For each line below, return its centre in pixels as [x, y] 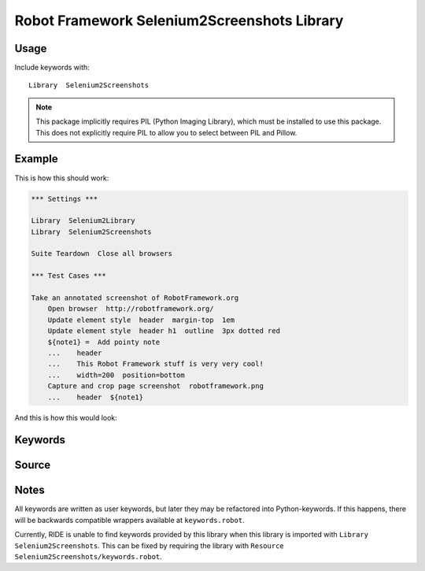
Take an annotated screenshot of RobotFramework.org [135, 298]
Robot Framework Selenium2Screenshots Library [179, 20]
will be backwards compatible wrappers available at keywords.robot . [129, 520]
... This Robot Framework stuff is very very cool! [155, 364]
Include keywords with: [52, 68]
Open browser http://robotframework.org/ [131, 309]
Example [36, 159]
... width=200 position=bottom [116, 375]
